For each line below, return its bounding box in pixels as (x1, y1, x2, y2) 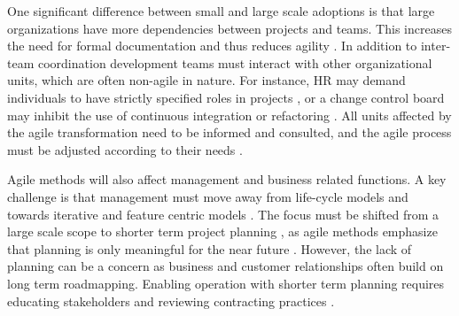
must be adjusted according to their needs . (7, 140, 243, 158)
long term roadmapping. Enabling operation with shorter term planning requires (7, 274, 445, 292)
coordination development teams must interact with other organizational (37, 53, 432, 72)
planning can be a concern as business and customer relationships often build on (7, 257, 444, 275)
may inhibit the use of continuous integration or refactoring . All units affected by (7, 105, 452, 124)
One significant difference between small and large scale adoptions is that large (7, 2, 435, 19)
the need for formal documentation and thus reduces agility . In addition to (7, 36, 417, 55)
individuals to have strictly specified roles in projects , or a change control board (7, 88, 445, 106)
